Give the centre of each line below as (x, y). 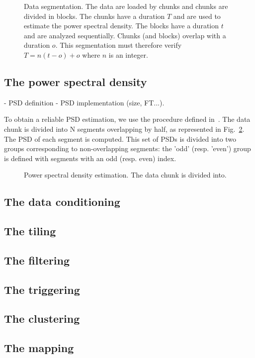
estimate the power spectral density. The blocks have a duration (122, 26)
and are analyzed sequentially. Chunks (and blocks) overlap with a (125, 35)
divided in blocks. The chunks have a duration (94, 16)
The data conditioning (62, 202)
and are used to (197, 16)
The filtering (37, 260)
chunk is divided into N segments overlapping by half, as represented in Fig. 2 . (124, 129)
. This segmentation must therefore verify (119, 45)
